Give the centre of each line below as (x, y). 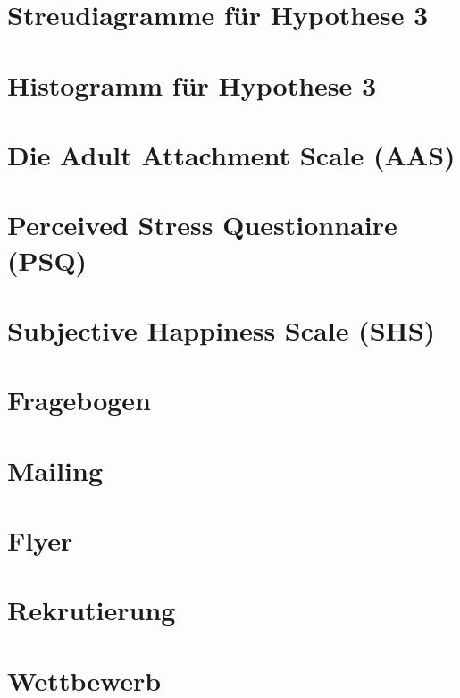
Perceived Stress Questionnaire (202, 225)
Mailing (55, 470)
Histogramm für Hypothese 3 (192, 84)
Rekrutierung (92, 610)
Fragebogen (79, 400)
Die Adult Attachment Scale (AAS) (231, 154)
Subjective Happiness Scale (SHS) (222, 329)
